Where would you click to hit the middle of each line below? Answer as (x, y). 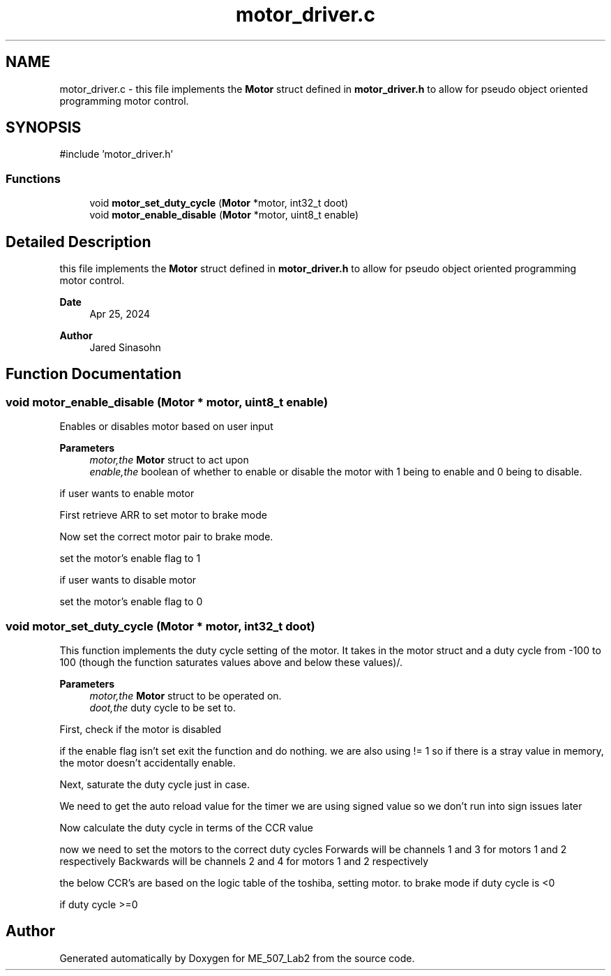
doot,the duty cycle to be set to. (163, 708)
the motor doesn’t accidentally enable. (148, 763)
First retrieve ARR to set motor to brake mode (163, 515)
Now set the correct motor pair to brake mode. (166, 537)
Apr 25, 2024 (120, 314)
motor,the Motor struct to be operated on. (186, 696)
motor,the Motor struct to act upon (169, 460)
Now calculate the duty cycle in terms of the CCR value (186, 828)
